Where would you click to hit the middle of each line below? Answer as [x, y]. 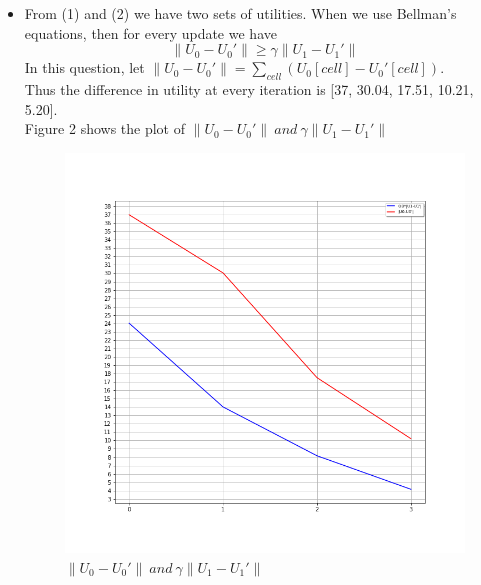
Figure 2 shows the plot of [105, 128]
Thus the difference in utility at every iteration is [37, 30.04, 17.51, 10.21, [249, 89]
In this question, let [84, 67]
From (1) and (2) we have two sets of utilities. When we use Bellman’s [240, 13]
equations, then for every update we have [150, 32]
